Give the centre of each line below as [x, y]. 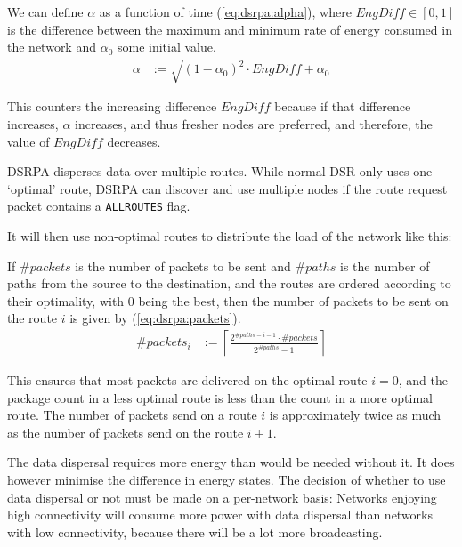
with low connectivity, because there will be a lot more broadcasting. [195, 531]
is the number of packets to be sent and [183, 265]
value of [28, 141]
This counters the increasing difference [112, 106]
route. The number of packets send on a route [132, 415]
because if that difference [343, 106]
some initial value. [166, 47]
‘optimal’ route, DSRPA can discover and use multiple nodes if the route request [227, 188]
